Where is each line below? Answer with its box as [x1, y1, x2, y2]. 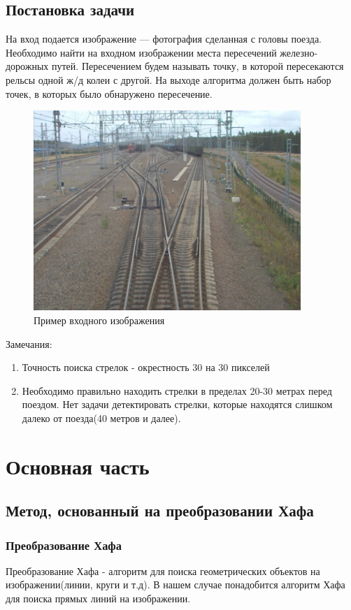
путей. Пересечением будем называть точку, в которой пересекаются [52, 59, 344, 73]
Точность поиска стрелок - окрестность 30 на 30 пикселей [22, 360, 270, 375]
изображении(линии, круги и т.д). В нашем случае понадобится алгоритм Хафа [6, 577, 345, 592]
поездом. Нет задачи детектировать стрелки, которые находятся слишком [22, 397, 333, 412]
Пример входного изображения [34, 312, 165, 327]
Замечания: [6, 336, 52, 351]
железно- [280, 45, 318, 59]
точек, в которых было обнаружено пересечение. [6, 86, 213, 101]
